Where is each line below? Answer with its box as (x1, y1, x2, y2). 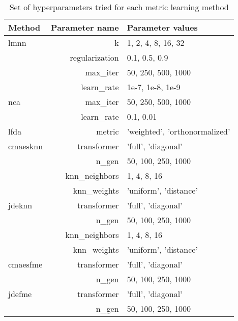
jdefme (8, 288, 32, 300)
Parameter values (127, 21, 198, 33)
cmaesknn (8, 140, 43, 152)
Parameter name (51, 21, 119, 33)
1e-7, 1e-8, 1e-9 (127, 81, 181, 93)
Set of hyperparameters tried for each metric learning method (9, 1, 229, 13)
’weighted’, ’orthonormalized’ (127, 125, 230, 137)
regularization (70, 51, 119, 63)
